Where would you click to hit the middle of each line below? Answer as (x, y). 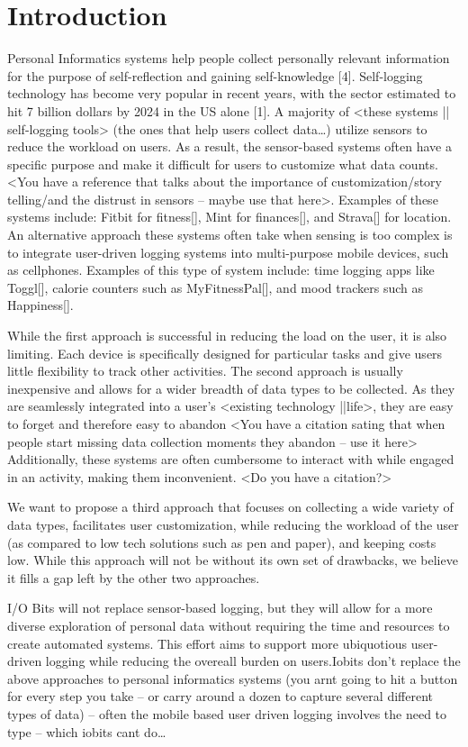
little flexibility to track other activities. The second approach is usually (205, 371)
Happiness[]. (40, 305)
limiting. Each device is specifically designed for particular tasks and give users (225, 353)
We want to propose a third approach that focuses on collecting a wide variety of (230, 507)
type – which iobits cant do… (87, 731)
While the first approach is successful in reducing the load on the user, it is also (227, 336)
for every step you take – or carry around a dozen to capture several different (220, 696)
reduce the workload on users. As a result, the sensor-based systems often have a (230, 146)
